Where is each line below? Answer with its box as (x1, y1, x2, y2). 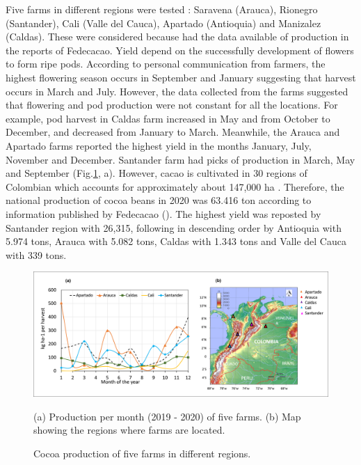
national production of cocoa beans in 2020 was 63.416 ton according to (6, 193, 312, 207)
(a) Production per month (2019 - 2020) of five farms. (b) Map (33, 409, 301, 423)
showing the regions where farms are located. (33, 423, 225, 437)
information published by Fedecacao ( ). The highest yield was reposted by (6, 206, 321, 221)
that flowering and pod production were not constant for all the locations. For (6, 97, 338, 112)
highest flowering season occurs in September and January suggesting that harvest (6, 70, 356, 84)
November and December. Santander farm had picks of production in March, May (6, 152, 355, 166)
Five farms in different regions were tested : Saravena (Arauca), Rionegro (6, 2, 318, 16)
